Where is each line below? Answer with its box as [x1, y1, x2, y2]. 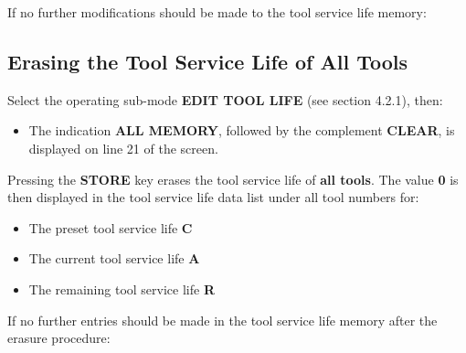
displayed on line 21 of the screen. [28, 138, 218, 157]
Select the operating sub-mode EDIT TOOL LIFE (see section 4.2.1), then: [7, 90, 443, 109]
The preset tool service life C [28, 218, 193, 237]
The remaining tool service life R [28, 279, 215, 298]
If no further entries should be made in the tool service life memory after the [7, 310, 438, 329]
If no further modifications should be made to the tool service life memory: [7, 3, 427, 21]
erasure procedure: [7, 328, 111, 348]
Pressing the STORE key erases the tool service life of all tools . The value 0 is [7, 169, 459, 188]
